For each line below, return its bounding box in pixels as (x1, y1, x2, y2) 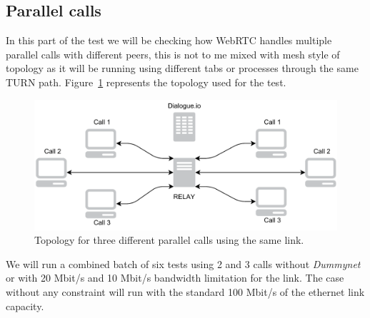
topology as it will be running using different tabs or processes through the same (6, 61, 359, 76)
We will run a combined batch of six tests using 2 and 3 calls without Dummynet (6, 256, 361, 271)
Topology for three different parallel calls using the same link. (34, 232, 304, 247)
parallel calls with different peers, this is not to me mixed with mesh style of (6, 46, 340, 61)
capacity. (6, 298, 44, 313)
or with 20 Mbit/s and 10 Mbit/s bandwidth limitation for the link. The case (6, 270, 344, 285)
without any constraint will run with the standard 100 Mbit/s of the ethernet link (6, 284, 365, 299)
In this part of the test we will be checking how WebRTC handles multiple (6, 33, 332, 48)
